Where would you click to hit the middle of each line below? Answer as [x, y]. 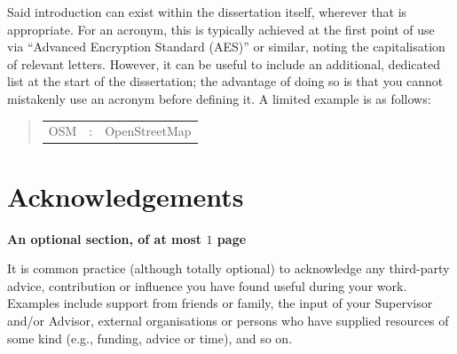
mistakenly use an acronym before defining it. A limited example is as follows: [219, 98]
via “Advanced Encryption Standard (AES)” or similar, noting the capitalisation [226, 47]
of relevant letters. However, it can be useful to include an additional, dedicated [224, 63]
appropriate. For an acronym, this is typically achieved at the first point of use [221, 29]
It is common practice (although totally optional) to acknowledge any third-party [228, 268]
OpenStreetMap [148, 131]
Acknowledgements [126, 196]
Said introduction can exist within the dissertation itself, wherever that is [207, 12]
